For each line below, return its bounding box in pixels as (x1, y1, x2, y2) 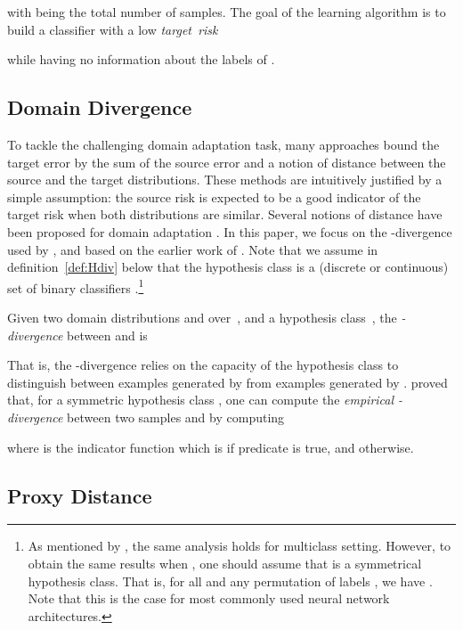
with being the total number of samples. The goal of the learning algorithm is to (7, 3, 446, 20)
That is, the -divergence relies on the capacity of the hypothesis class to (7, 356, 399, 374)
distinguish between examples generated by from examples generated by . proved (7, 372, 448, 391)
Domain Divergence (7, 94, 192, 121)
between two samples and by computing (67, 407, 285, 426)
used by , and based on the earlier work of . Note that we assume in (7, 240, 378, 258)
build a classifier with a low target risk (7, 20, 218, 38)
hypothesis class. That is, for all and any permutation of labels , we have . (28, 571, 433, 590)
